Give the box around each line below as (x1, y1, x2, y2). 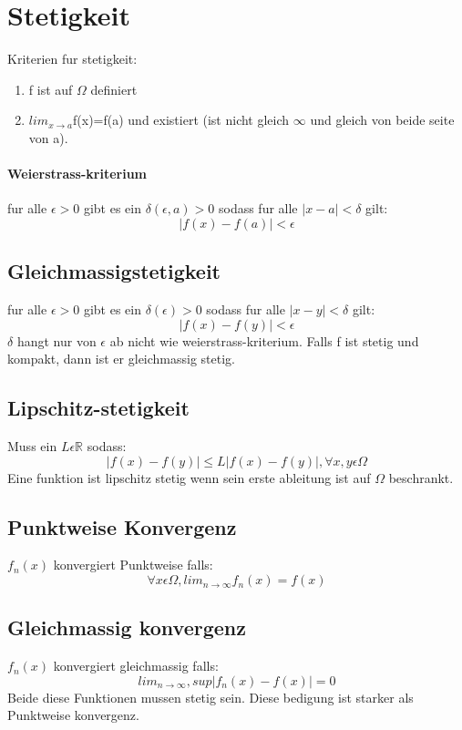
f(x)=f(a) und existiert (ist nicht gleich (73, 110, 290, 129)
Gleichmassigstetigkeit (7, 257, 221, 285)
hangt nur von (16, 331, 97, 350)
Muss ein (7, 437, 57, 456)
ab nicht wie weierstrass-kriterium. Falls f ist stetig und (109, 331, 419, 350)
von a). (28, 128, 68, 147)
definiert (90, 79, 138, 98)
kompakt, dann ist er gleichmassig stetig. (7, 349, 235, 368)
